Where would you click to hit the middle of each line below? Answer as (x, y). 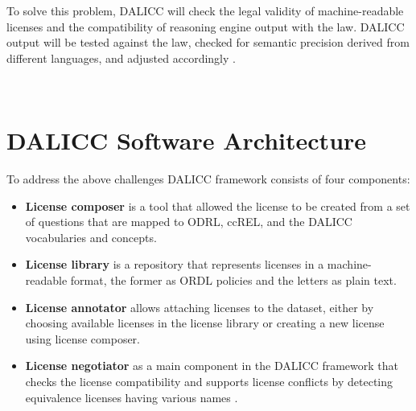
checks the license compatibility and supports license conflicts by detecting (209, 382)
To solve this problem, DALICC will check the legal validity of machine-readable (205, 10)
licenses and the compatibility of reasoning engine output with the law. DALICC (206, 26)
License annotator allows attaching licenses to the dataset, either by (200, 307)
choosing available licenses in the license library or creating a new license (205, 323)
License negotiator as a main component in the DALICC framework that (212, 366)
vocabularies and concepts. (91, 237)
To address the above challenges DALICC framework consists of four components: (208, 179)
